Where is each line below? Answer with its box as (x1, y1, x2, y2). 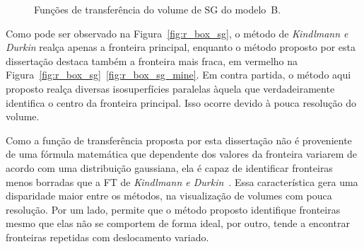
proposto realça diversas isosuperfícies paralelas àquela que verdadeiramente (6, 81, 335, 95)
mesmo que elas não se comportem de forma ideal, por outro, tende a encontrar (6, 216, 350, 231)
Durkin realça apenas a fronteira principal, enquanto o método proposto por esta (6, 40, 356, 54)
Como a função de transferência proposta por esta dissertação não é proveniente (6, 132, 352, 147)
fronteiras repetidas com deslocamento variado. (6, 229, 209, 244)
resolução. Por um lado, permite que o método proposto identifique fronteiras (6, 202, 341, 216)
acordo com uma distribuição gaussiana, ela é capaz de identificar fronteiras (6, 160, 333, 175)
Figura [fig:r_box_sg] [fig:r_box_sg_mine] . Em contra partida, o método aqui (6, 67, 351, 82)
